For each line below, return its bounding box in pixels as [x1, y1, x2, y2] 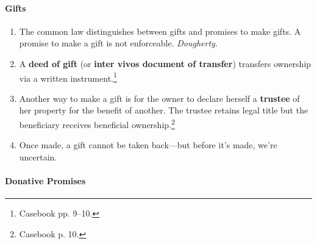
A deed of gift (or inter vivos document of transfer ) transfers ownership [19, 57, 312, 70]
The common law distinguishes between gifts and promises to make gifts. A [19, 24, 301, 37]
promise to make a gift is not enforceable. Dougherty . [19, 37, 218, 49]
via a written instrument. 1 [19, 70, 117, 84]
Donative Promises [5, 174, 86, 187]
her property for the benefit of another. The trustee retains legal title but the [19, 104, 308, 117]
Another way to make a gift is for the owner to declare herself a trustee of [19, 91, 300, 104]
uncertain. [19, 150, 57, 163]
